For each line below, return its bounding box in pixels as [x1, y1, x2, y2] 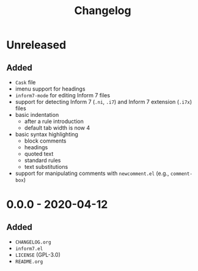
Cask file [15, 79, 36, 86]
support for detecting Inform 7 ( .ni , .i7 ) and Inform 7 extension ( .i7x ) [15, 98, 193, 105]
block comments [24, 137, 67, 144]
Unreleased [6, 38, 67, 52]
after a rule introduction [24, 117, 84, 125]
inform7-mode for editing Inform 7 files [15, 92, 111, 98]
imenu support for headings [15, 85, 86, 92]
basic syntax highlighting [15, 131, 78, 138]
